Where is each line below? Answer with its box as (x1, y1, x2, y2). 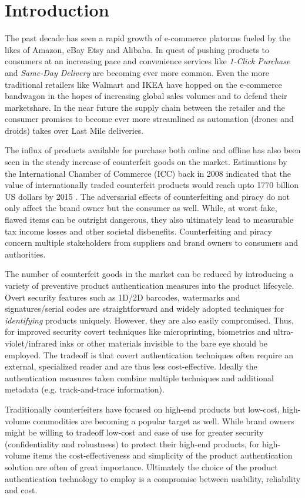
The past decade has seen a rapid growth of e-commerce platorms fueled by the (5, 32, 291, 44)
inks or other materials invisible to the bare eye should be (59, 337, 268, 349)
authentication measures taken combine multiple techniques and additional (5, 371, 274, 384)
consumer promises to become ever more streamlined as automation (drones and (5, 113, 294, 125)
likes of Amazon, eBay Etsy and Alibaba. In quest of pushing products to (5, 43, 270, 55)
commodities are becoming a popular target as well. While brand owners (33, 414, 294, 427)
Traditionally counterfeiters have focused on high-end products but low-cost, (5, 403, 280, 415)
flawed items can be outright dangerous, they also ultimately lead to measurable (5, 213, 294, 226)
